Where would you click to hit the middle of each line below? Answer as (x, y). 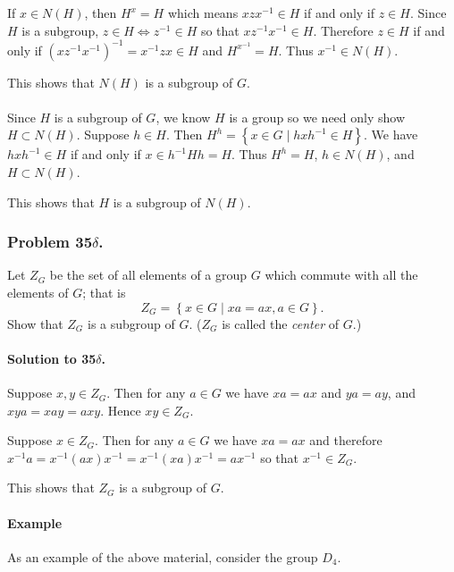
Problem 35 (50, 242)
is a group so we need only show (317, 117)
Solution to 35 (52, 358)
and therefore (346, 440)
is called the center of (281, 323)
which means (203, 13)
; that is (104, 293)
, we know (183, 117)
